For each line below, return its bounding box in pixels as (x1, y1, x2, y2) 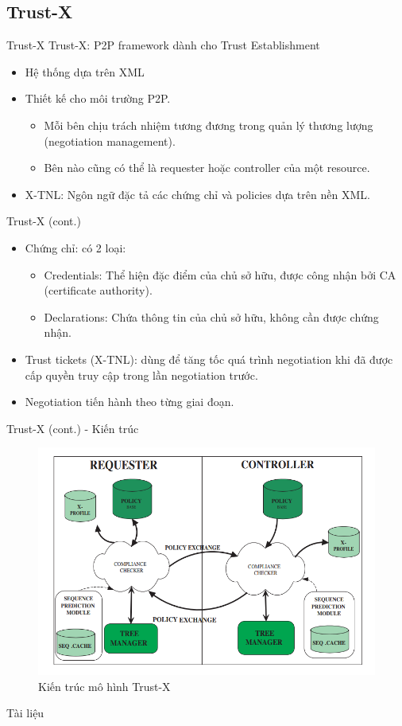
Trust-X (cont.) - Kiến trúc (6, 420, 139, 436)
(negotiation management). (44, 132, 176, 149)
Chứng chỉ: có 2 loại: (25, 239, 126, 256)
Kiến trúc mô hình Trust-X (38, 677, 171, 694)
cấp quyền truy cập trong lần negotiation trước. (25, 366, 258, 383)
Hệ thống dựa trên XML (25, 63, 145, 80)
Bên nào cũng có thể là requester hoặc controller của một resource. (44, 159, 370, 176)
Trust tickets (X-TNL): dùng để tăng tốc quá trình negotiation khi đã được (25, 350, 393, 367)
